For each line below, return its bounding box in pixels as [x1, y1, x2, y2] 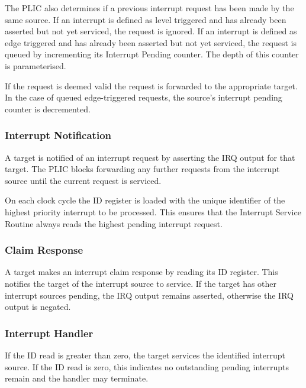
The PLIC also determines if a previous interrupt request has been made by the [5, 2, 294, 14]
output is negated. [5, 300, 71, 313]
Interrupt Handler [5, 325, 94, 340]
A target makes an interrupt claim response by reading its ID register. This [5, 266, 278, 278]
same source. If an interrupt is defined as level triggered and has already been [5, 13, 286, 25]
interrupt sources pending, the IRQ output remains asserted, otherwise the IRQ [5, 289, 294, 301]
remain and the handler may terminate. [5, 372, 149, 384]
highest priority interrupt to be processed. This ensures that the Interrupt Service [5, 205, 301, 218]
